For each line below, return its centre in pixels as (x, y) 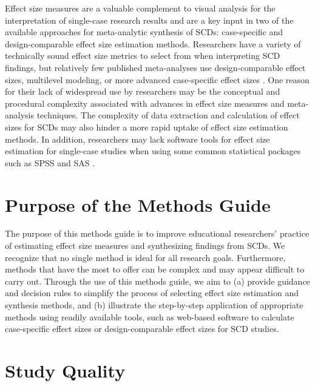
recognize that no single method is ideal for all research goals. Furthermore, (145, 257)
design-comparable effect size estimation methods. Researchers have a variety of (153, 43)
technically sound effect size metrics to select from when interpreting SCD (143, 56)
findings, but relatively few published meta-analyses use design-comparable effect (155, 67)
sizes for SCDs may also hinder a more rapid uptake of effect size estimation (147, 127)
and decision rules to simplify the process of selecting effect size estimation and (152, 293)
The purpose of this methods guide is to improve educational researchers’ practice (157, 233)
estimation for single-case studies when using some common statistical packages (153, 151)
